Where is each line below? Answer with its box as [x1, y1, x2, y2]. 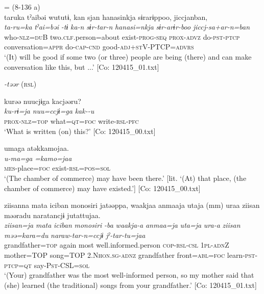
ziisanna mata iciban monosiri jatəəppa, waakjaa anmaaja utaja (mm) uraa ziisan [4, 200, 260, 210]
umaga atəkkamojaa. [4, 143, 69, 153]
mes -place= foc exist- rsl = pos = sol [4, 163, 110, 173]
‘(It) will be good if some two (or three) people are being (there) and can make [4, 51, 252, 62]
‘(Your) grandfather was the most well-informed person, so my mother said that [4, 270, 254, 280]
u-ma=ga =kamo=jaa [4, 152, 72, 163]
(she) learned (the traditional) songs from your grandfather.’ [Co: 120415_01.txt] [4, 279, 257, 290]
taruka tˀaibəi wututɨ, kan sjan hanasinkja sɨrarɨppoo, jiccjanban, [4, 11, 208, 22]
